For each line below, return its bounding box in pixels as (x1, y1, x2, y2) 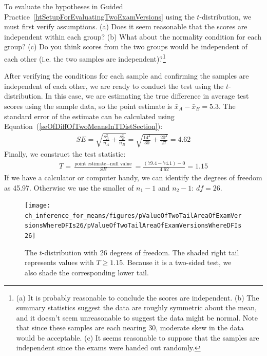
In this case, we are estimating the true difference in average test (45, 90, 249, 101)
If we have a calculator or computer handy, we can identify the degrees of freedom (4, 172, 262, 182)
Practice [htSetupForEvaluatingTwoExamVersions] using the (4, 11, 195, 22)
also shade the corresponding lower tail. (25, 267, 149, 277)
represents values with (25, 257, 94, 268)
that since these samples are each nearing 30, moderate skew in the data (16, 322, 244, 333)
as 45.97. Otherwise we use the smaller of (4, 182, 134, 193)
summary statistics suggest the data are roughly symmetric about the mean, (16, 302, 257, 313)
